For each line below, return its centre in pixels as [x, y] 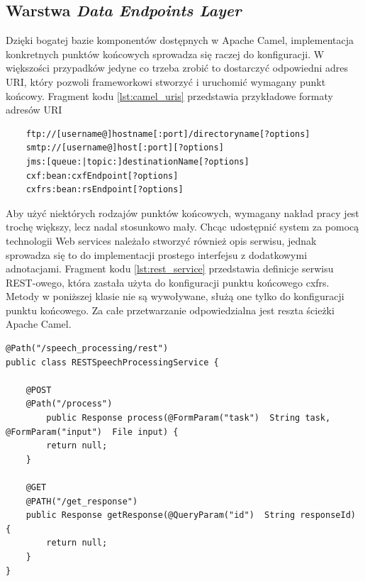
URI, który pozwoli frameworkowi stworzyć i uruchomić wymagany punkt [166, 81]
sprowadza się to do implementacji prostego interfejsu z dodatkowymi [157, 254]
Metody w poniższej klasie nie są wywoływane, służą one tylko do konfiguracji [175, 296]
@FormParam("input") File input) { [92, 432]
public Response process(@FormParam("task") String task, [189, 418]
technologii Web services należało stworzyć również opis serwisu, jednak [161, 240]
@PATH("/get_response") [82, 501]
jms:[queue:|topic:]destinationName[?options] [137, 161]
